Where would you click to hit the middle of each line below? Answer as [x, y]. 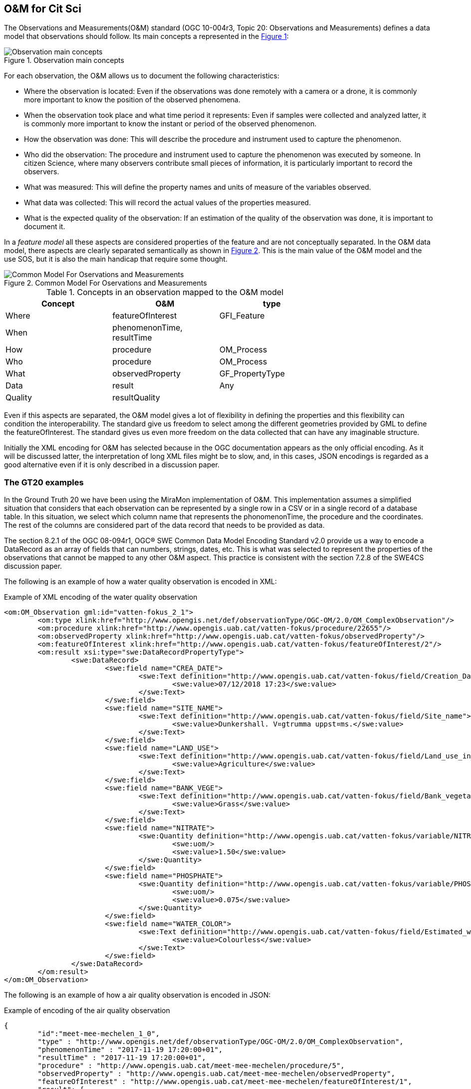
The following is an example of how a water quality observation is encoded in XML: [140, 582]
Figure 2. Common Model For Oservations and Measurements [106, 283]
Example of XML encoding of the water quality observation [101, 597]
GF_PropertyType [252, 374]
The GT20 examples [44, 482]
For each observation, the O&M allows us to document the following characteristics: [142, 76]
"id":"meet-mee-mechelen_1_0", [99, 1034]
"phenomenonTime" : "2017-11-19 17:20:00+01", [130, 1050]
